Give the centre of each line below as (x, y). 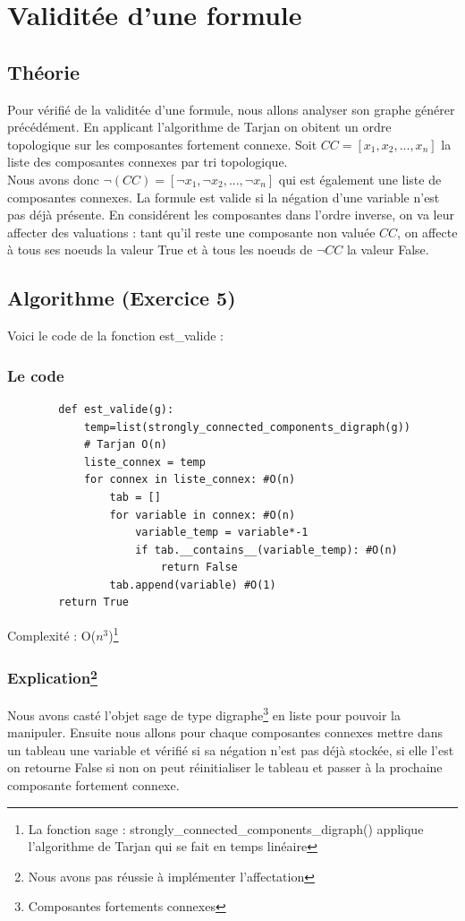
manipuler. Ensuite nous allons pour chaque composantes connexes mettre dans (225, 732)
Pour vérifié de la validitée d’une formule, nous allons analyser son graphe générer (231, 109)
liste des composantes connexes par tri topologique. (148, 162)
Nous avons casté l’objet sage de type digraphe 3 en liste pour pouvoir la (204, 713)
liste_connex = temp (144, 462)
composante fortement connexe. (93, 785)
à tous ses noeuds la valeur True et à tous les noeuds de (160, 250)
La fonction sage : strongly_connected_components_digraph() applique (226, 828)
